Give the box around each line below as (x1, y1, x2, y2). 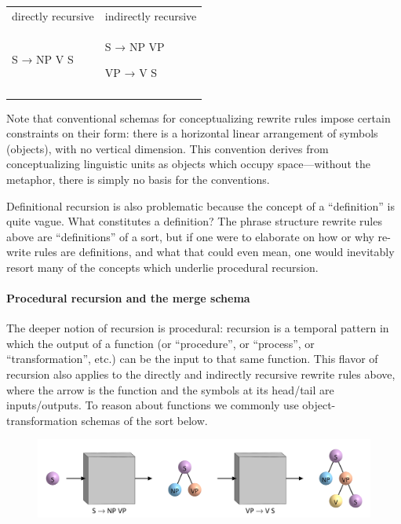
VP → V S (104, 64, 158, 81)
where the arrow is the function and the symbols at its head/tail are (6, 381, 334, 398)
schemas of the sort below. (81, 412, 208, 428)
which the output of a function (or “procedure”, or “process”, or (6, 335, 315, 351)
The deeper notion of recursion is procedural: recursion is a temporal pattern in (6, 320, 389, 336)
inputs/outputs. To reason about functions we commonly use (6, 397, 299, 413)
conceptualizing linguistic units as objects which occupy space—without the (6, 156, 370, 172)
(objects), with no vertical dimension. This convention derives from (6, 140, 329, 156)
